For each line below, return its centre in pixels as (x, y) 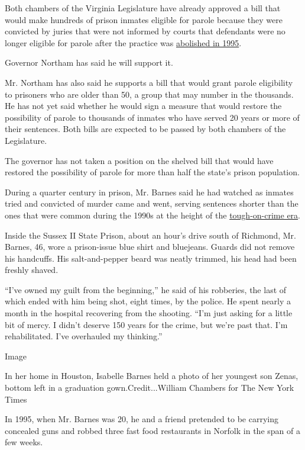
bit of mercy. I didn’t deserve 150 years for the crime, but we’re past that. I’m (146, 324)
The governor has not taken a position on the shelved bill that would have (139, 160)
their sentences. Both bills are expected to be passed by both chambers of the (145, 129)
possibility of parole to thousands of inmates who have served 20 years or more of (152, 117)
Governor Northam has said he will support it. (89, 62)
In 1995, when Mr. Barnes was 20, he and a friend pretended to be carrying (142, 419)
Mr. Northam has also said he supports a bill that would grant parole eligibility (149, 82)
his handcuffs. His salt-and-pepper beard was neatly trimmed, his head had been (151, 258)
